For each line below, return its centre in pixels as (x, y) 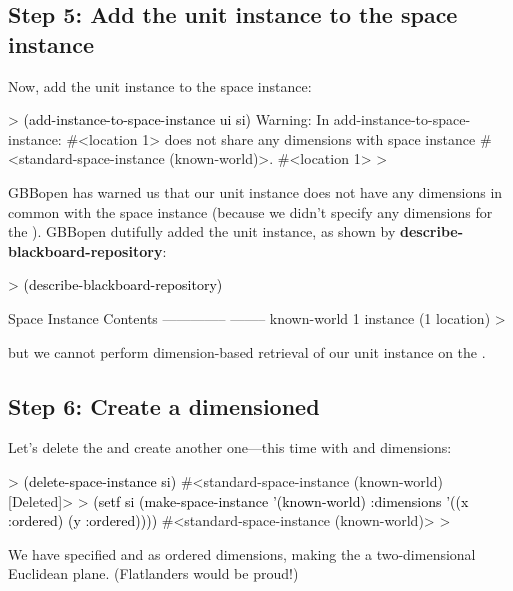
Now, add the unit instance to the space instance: (160, 85)
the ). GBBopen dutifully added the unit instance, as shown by (202, 231)
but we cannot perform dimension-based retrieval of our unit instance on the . (247, 351)
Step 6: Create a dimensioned (164, 405)
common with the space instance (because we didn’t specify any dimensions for (250, 211)
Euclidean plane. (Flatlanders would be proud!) (153, 573)
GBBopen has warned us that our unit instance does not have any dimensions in (255, 191)
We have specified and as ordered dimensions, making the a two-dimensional (242, 553)
